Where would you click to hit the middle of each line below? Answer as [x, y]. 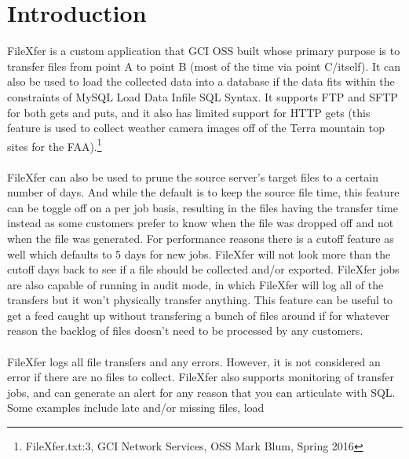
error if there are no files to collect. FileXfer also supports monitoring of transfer [201, 377]
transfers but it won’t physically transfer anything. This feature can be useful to [200, 300]
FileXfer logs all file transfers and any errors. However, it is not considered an [194, 361]
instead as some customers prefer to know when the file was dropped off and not [201, 223]
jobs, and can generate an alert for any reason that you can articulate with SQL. [201, 392]
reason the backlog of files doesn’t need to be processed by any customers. [185, 330]
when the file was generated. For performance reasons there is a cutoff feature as [201, 238]
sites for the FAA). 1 [55, 145]
